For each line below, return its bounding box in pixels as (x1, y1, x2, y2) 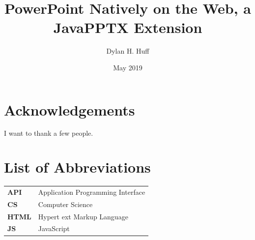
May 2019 (113, 62, 142, 72)
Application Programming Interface (38, 186, 145, 197)
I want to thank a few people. (4, 128, 93, 138)
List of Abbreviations (4, 157, 151, 177)
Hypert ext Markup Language (38, 211, 128, 221)
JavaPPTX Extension (53, 17, 202, 37)
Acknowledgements (4, 99, 135, 120)
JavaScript (38, 223, 70, 234)
